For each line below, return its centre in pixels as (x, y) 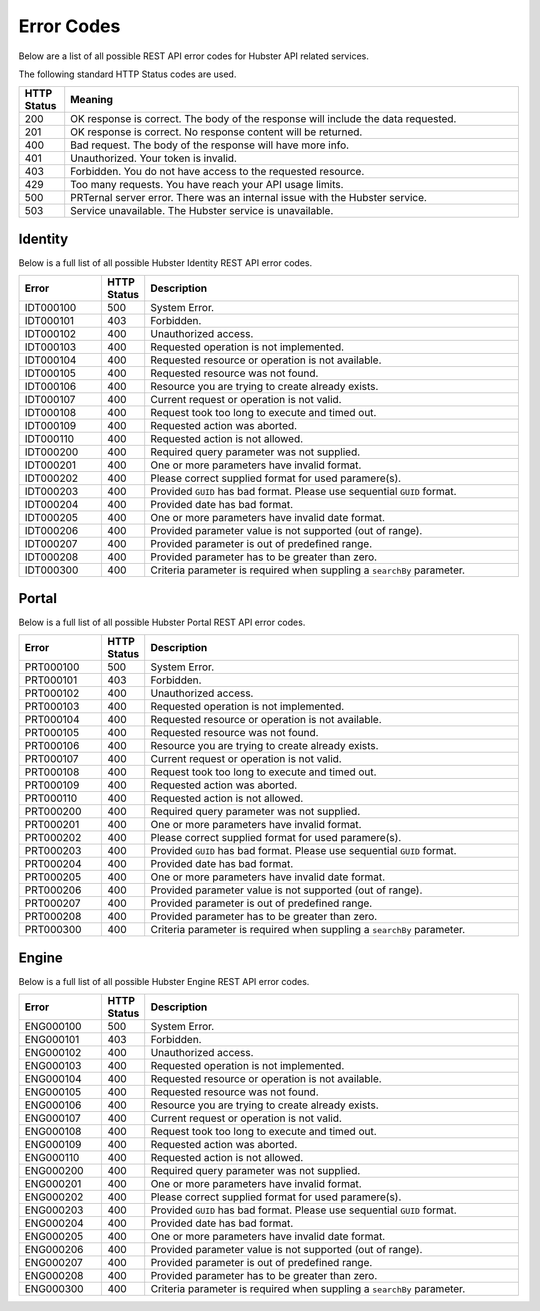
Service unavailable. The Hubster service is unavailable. (202, 211)
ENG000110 (52, 1158)
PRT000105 (52, 733)
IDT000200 (51, 452)
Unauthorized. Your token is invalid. (153, 158)
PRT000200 (53, 812)
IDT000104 (50, 360)
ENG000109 (53, 1145)
